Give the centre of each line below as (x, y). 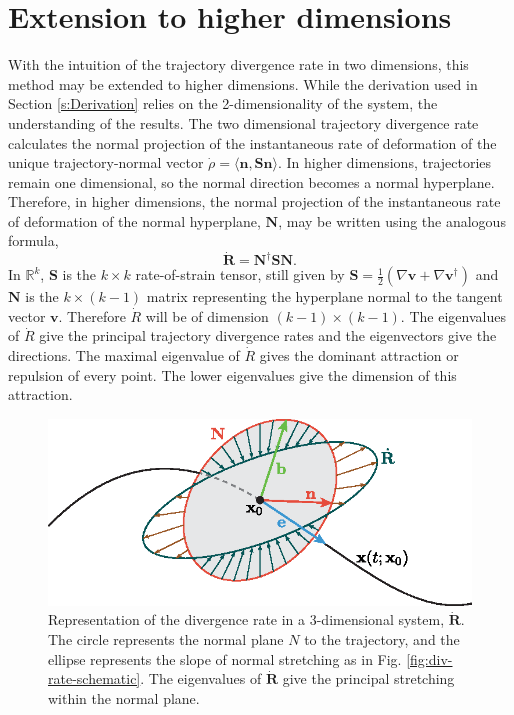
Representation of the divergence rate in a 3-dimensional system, (246, 619)
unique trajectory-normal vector (106, 162)
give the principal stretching (368, 678)
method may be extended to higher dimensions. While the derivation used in (243, 83)
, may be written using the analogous (392, 220)
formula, (33, 240)
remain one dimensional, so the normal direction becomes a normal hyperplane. (251, 181)
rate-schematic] (94, 678)
